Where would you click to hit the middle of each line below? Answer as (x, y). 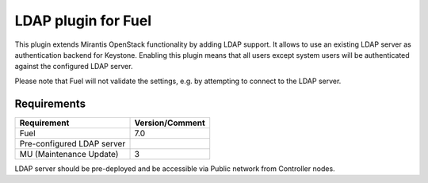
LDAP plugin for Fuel (83, 21)
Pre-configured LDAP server (73, 143)
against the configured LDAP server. (74, 67)
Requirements (50, 103)
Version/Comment (170, 123)
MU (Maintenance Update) (69, 154)
